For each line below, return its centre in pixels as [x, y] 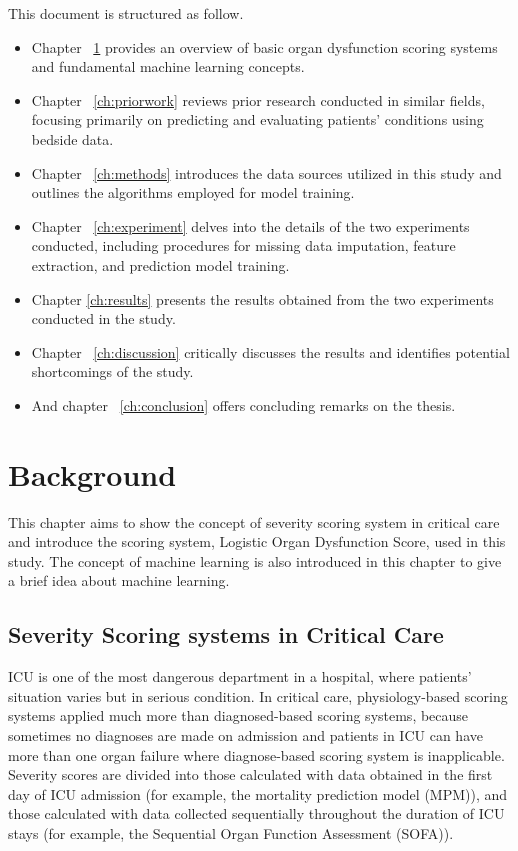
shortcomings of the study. [112, 371]
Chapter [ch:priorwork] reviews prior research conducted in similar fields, [258, 99]
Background [92, 473]
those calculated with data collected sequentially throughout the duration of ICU [256, 813]
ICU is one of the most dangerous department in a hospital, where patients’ [240, 676]
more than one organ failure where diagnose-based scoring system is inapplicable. [256, 754]
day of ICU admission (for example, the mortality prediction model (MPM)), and [258, 793]
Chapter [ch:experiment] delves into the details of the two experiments [250, 225]
